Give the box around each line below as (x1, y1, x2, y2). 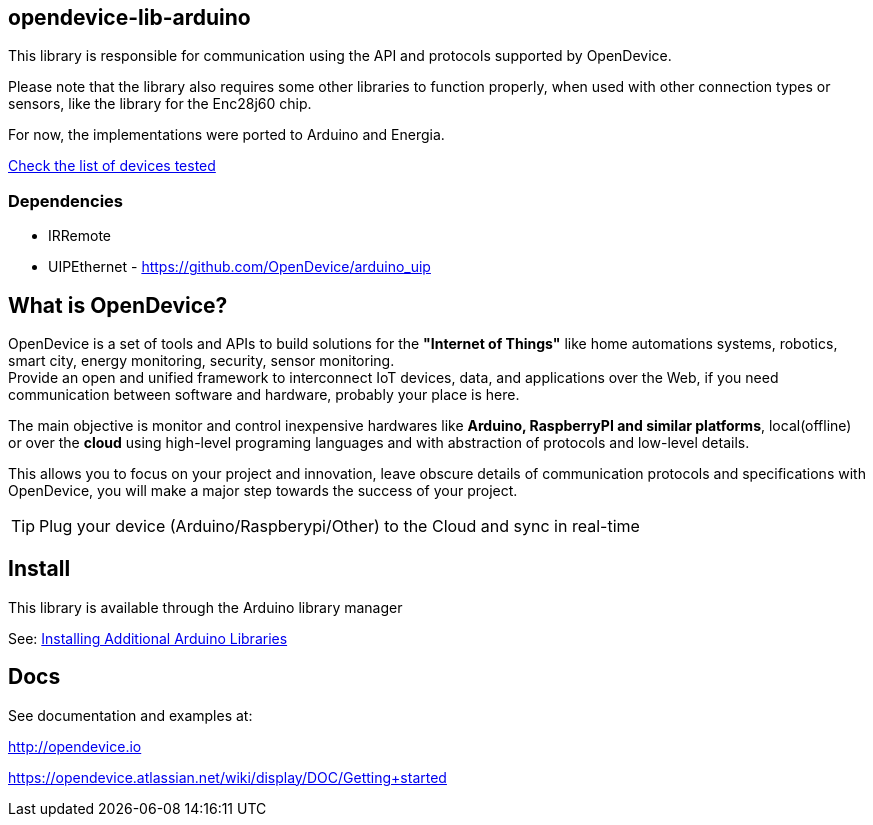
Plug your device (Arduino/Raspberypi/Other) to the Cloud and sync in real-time (39, 516, 640, 537)
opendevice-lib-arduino (8, 5, 251, 30)
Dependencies (8, 190, 124, 211)
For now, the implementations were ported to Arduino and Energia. (8, 126, 445, 144)
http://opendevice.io (8, 737, 142, 755)
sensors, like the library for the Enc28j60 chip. (8, 95, 312, 113)
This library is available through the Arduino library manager (8, 598, 403, 616)
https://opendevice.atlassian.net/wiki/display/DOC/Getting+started (8, 768, 447, 786)
